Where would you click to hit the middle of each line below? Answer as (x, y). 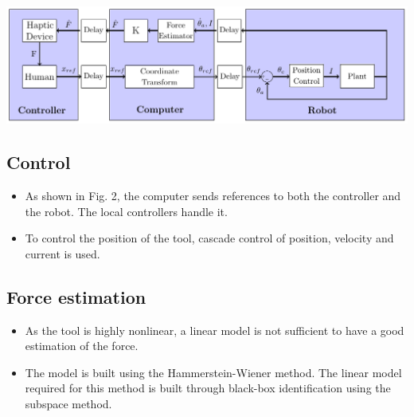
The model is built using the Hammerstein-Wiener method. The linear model (213, 372)
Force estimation (76, 296)
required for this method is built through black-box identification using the (208, 388)
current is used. (62, 253)
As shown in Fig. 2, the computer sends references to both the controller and (213, 195)
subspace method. (68, 403)
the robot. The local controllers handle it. (126, 211)
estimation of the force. (82, 346)
